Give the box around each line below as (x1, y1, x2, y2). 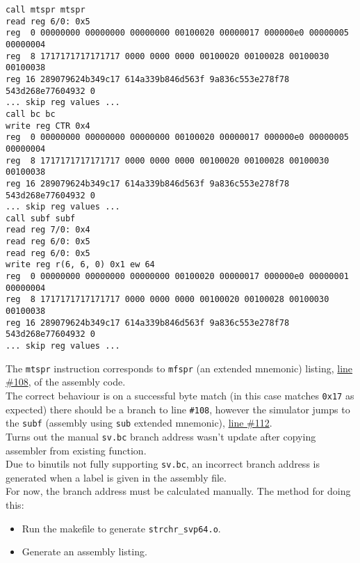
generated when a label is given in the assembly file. (6, 470, 227, 484)
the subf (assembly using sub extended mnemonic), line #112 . (6, 415, 272, 430)
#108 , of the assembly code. (6, 374, 126, 389)
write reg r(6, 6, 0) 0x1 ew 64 (6, 260, 155, 270)
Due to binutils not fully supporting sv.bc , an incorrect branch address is (6, 457, 320, 471)
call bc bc (6, 109, 56, 119)
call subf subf (6, 213, 76, 223)
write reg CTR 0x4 (6, 120, 90, 131)
